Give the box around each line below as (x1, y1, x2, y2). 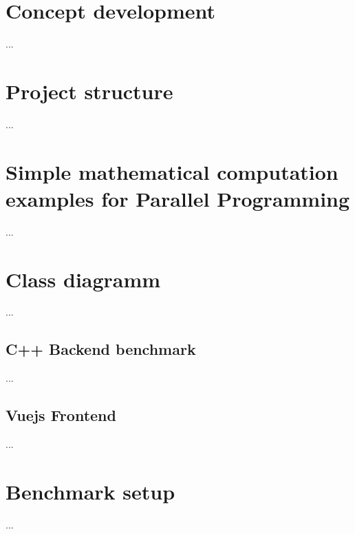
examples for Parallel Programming (6, 184, 350, 212)
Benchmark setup (6, 477, 175, 505)
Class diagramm (6, 265, 161, 293)
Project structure (6, 76, 173, 105)
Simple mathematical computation (6, 157, 338, 185)
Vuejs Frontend (6, 404, 116, 426)
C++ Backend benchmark (6, 338, 196, 360)
